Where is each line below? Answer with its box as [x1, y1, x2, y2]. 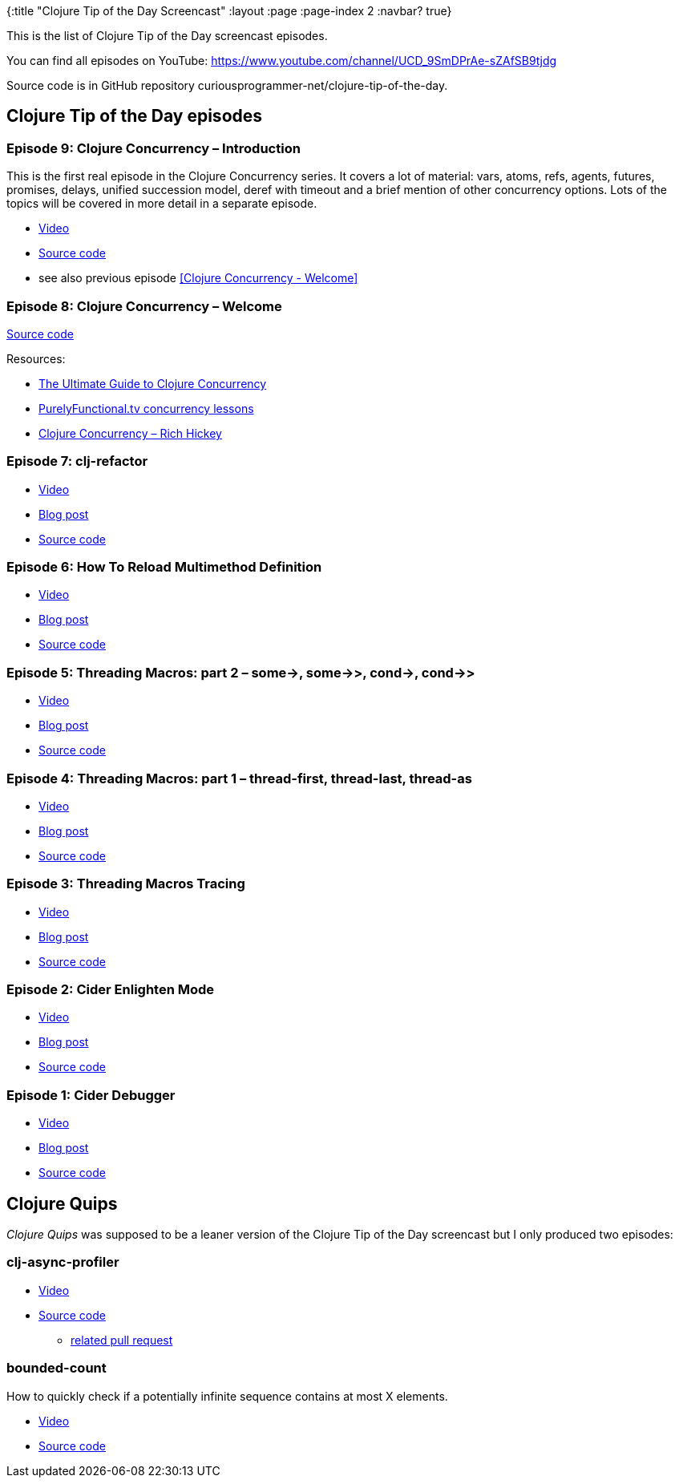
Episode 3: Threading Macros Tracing [6, 875, 245, 892]
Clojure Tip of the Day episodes [6, 106, 263, 127]
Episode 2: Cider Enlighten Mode [6, 981, 215, 998]
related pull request [71, 1332, 173, 1347]
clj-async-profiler [6, 1254, 119, 1271]
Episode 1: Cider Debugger [6, 1086, 176, 1103]
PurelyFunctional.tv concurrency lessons [38, 401, 254, 415]
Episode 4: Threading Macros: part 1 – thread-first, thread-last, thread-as [6, 770, 472, 786]
